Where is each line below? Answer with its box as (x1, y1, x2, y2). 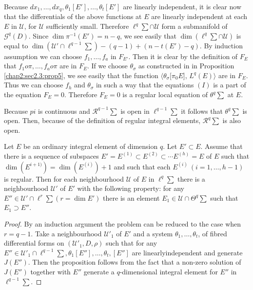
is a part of (213, 80, 246, 90)
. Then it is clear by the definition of (128, 51, 238, 61)
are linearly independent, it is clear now (123, 1, 242, 11)
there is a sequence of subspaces (4, 150, 99, 161)
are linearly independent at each (151, 11, 248, 21)
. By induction (199, 40, 243, 50)
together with (30, 266, 71, 276)
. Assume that (200, 141, 243, 151)
